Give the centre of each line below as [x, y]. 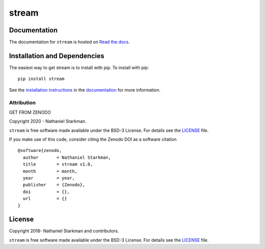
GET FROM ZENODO [30, 112]
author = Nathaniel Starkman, [67, 157]
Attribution [22, 102]
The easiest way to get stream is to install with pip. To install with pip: [79, 67]
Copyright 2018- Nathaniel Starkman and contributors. [64, 231]
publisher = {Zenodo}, [54, 185]
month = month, [50, 171]
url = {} [45, 199]
